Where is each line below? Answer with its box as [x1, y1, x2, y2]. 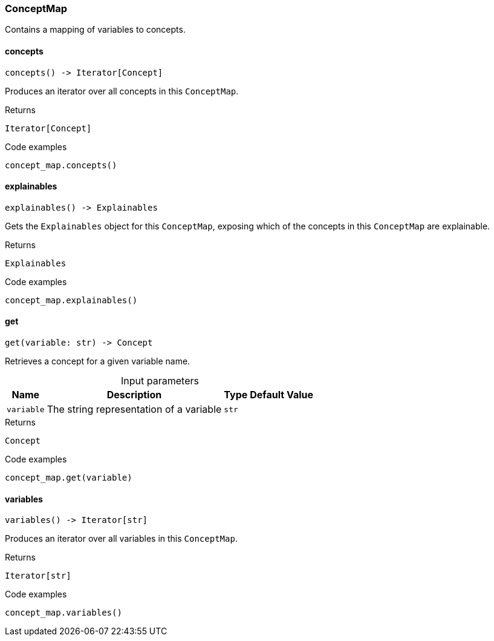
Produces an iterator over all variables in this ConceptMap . [5, 533, 238, 544]
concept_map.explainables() [5, 295, 138, 305]
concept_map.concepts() [5, 160, 117, 170]
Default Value [250, 389, 313, 401]
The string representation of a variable [47, 403, 222, 416]
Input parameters [121, 375, 199, 387]
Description [106, 389, 162, 401]
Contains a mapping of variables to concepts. [5, 24, 186, 35]
